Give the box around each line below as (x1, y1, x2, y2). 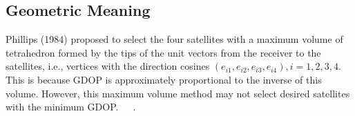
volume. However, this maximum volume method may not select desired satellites (6, 86, 350, 100)
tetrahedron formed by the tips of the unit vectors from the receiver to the (6, 45, 321, 59)
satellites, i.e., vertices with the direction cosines (6, 59, 210, 73)
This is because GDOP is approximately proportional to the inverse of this (6, 72, 322, 86)
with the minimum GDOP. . (6, 99, 136, 114)
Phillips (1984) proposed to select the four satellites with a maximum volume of (6, 32, 343, 46)
